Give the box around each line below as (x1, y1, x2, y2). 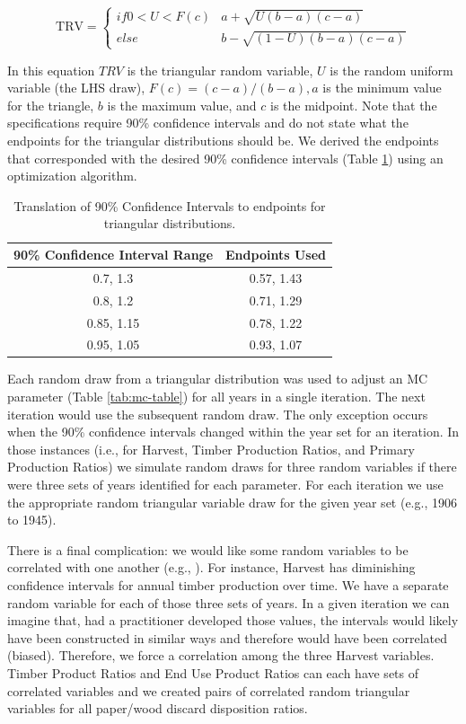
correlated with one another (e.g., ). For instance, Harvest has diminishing (7, 558, 416, 577)
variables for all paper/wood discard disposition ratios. (7, 699, 308, 718)
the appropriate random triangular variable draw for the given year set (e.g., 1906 (7, 492, 457, 511)
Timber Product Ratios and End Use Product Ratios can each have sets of (7, 663, 419, 682)
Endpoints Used (225, 245, 326, 263)
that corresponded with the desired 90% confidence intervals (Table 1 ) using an (7, 148, 444, 167)
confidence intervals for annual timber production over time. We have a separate (7, 576, 449, 594)
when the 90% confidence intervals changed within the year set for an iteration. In (7, 422, 460, 441)
